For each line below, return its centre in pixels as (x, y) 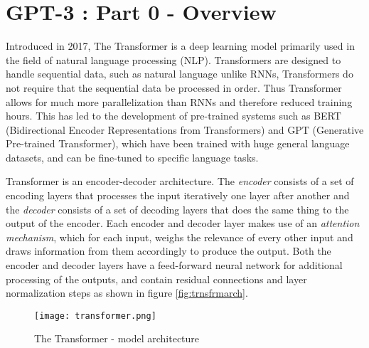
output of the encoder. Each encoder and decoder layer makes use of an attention (183, 223)
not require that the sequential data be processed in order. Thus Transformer (174, 87)
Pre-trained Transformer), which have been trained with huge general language (178, 143)
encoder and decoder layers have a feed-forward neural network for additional (174, 265)
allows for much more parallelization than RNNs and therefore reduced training (179, 101)
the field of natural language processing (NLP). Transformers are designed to (173, 59)
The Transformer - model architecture (117, 338)
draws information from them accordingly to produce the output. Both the (169, 251)
